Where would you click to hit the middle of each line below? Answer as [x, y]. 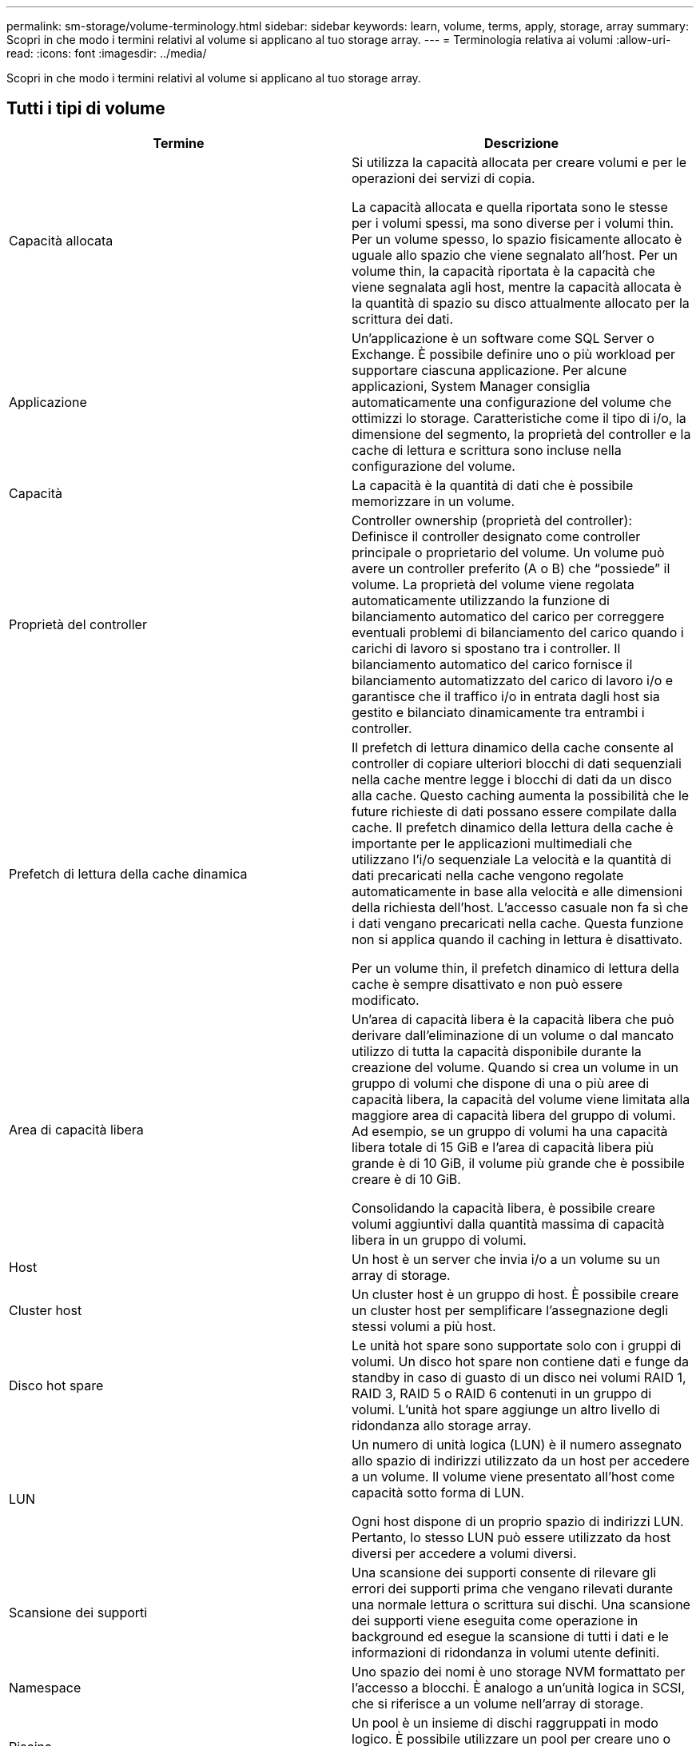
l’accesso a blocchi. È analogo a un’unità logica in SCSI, [519, 1687]
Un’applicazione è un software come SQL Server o [503, 338]
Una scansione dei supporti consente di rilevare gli [504, 1572]
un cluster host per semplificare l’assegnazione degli [510, 1310]
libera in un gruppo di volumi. [439, 1240]
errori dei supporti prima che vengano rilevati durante [513, 1588]
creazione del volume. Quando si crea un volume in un [515, 1067]
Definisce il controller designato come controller [496, 536]
